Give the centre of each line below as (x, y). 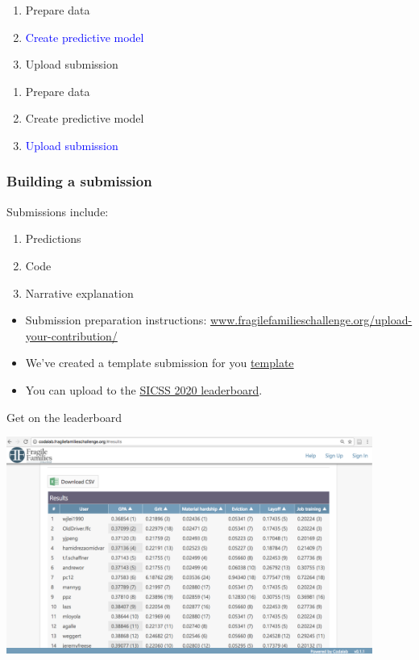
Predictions (53, 238)
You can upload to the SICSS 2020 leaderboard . (144, 389)
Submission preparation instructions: (116, 320)
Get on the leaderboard (64, 417)
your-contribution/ (71, 335)
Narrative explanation (79, 292)
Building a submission (79, 181)
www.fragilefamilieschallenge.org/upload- (311, 320)
